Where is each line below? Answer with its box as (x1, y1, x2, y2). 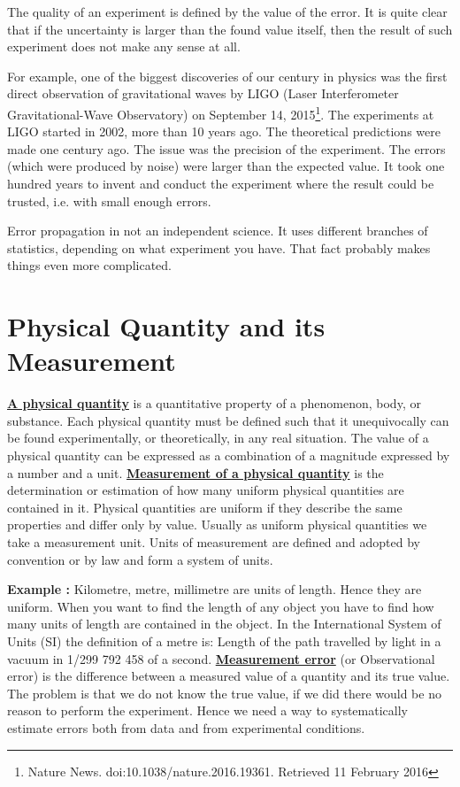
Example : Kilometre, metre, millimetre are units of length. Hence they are (7, 580, 422, 598)
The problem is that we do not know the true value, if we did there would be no (7, 683, 441, 702)
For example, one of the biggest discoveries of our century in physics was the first (7, 66, 448, 85)
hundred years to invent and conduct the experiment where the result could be (7, 174, 434, 192)
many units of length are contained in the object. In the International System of (7, 614, 441, 633)
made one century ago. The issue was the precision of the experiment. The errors (7, 139, 446, 158)
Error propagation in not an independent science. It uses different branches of (7, 221, 428, 240)
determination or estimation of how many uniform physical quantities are (7, 481, 404, 499)
